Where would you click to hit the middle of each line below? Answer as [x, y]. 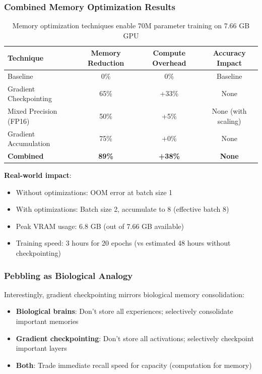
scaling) [229, 121]
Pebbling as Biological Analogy [69, 275]
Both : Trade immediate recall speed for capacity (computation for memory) [134, 365]
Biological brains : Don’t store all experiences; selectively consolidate [124, 311]
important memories [47, 321]
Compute [169, 53]
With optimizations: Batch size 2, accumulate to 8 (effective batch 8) [122, 209]
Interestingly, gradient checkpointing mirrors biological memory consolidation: [124, 294]
